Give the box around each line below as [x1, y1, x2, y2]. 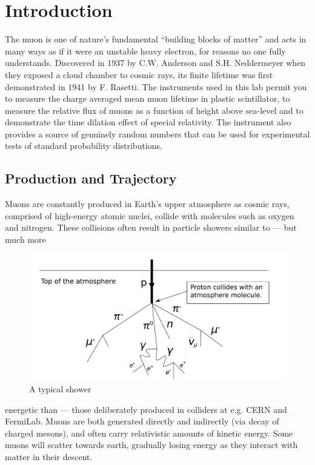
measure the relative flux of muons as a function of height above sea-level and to [5, 104, 303, 116]
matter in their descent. [5, 450, 93, 463]
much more [5, 233, 46, 246]
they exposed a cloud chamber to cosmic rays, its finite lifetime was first [5, 68, 273, 81]
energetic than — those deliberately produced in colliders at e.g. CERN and [5, 403, 287, 415]
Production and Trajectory [5, 169, 177, 188]
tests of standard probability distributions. [5, 139, 162, 152]
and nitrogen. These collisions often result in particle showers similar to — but [5, 221, 297, 234]
